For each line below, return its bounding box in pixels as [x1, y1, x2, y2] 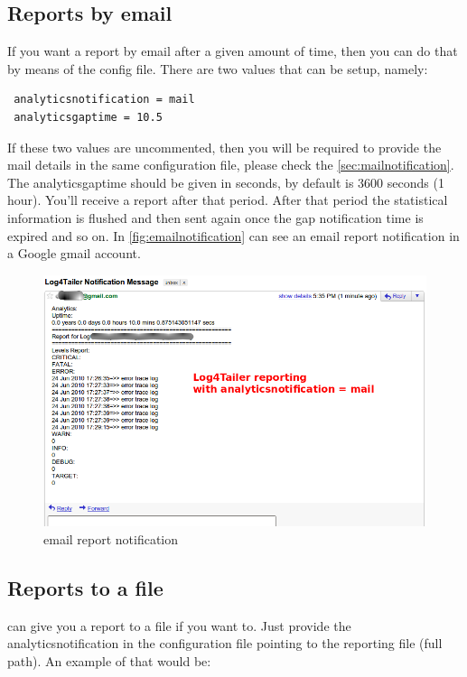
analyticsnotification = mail [14, 93, 195, 107]
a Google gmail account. [7, 244, 141, 263]
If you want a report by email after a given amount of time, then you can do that [7, 42, 458, 60]
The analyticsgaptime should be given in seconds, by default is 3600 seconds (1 [7, 172, 444, 191]
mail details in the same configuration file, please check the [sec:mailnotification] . [7, 155, 454, 174]
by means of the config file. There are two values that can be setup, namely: [7, 59, 428, 78]
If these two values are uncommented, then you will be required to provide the [7, 137, 442, 156]
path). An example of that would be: [7, 651, 211, 670]
